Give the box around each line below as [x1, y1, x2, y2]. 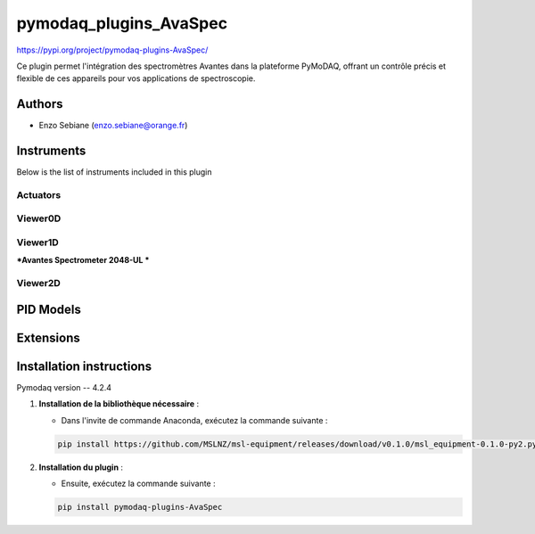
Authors [16, 96, 63, 111]
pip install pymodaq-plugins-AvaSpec [57, 502, 223, 513]
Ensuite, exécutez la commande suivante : [61, 478, 216, 489]
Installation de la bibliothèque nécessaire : [38, 398, 200, 409]
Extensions [16, 330, 80, 345]
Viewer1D [16, 236, 60, 249]
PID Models [16, 301, 82, 316]
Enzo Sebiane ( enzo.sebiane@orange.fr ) [38, 120, 188, 131]
